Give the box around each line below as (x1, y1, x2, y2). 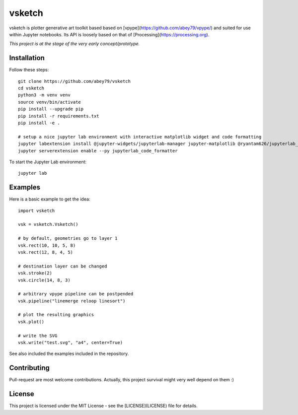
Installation (9, 54, 45, 62)
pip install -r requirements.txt (18, 113, 99, 119)
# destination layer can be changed (18, 263, 107, 269)
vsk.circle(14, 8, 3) (18, 277, 71, 283)
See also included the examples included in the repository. (9, 350, 129, 357)
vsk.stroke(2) (18, 271, 52, 276)
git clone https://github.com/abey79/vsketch (18, 78, 131, 84)
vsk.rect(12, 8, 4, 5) (18, 249, 74, 255)
